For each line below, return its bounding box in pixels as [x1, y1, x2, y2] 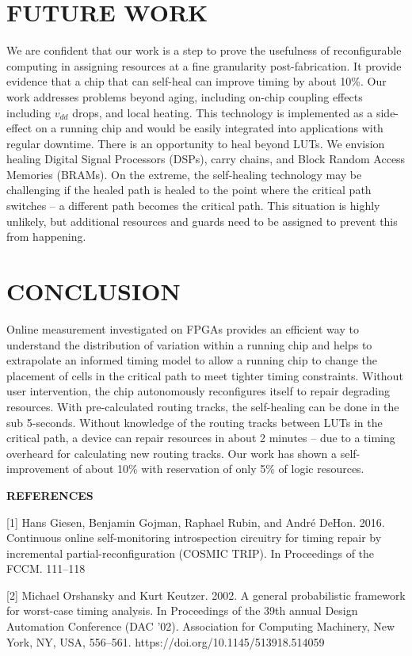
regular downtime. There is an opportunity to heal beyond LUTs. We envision [6, 135, 385, 151]
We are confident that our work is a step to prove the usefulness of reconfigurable [6, 42, 402, 59]
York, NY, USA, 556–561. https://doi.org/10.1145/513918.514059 [6, 633, 325, 650]
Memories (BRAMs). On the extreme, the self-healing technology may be [6, 166, 362, 182]
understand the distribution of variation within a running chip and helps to [6, 336, 372, 353]
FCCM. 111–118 [6, 560, 86, 577]
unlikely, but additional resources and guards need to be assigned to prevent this [6, 212, 398, 229]
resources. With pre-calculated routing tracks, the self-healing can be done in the [6, 398, 399, 414]
